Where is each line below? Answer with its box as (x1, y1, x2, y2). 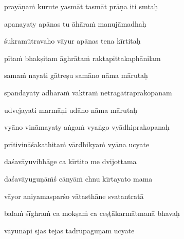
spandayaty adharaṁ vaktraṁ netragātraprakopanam (4, 87, 172, 97)
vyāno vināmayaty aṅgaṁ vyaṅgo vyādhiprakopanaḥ (4, 122, 170, 132)
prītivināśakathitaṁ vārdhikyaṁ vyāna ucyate (4, 138, 150, 149)
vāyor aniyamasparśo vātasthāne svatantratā (4, 190, 144, 201)
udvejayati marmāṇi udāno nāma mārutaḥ (4, 104, 138, 115)
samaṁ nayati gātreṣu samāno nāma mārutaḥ (4, 70, 148, 81)
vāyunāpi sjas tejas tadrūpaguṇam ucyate (4, 225, 135, 235)
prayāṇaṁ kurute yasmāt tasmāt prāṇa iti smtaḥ (4, 1, 158, 11)
